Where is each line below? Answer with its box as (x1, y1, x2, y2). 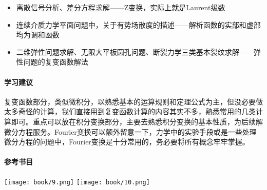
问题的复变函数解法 (23, 56, 88, 67)
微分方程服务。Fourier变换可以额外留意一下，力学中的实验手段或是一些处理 (4, 126, 257, 137)
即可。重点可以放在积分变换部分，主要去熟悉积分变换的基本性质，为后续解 (11, 116, 263, 126)
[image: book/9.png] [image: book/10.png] (4, 178, 150, 186)
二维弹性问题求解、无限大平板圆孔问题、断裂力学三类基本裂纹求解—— (16, 46, 254, 57)
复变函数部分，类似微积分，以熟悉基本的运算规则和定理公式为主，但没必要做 (4, 96, 263, 107)
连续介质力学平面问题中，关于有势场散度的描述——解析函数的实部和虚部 (16, 19, 261, 30)
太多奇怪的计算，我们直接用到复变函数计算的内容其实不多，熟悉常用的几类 (4, 106, 256, 117)
